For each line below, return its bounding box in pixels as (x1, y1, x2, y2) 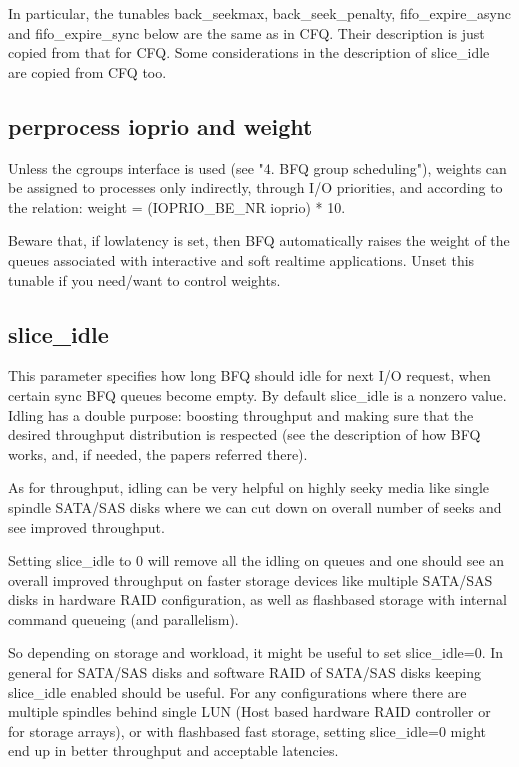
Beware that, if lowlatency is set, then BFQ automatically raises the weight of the (8, 230, 510, 251)
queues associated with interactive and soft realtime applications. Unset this (8, 249, 475, 270)
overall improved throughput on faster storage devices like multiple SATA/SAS (8, 569, 493, 590)
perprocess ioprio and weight (8, 110, 313, 141)
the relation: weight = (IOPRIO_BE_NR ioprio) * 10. (8, 196, 346, 217)
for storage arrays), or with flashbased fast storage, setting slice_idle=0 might (8, 720, 487, 741)
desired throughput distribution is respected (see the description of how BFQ (8, 424, 481, 445)
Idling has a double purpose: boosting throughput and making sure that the (8, 404, 474, 425)
